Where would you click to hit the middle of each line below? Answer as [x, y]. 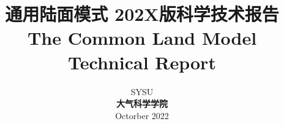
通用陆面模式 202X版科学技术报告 [142, 14]
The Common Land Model [142, 38]
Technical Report [142, 62]
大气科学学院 [142, 103]
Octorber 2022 [142, 115]
